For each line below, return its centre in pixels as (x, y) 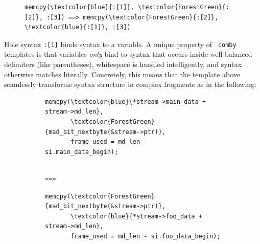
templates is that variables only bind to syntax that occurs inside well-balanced (128, 54)
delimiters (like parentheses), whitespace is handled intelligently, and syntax (123, 64)
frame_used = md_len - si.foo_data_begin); (146, 236)
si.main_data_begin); (82, 152)
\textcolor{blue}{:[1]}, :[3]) (78, 27)
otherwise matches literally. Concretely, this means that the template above (122, 74)
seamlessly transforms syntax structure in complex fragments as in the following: (130, 84)
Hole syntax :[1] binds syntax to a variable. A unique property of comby (120, 44)
